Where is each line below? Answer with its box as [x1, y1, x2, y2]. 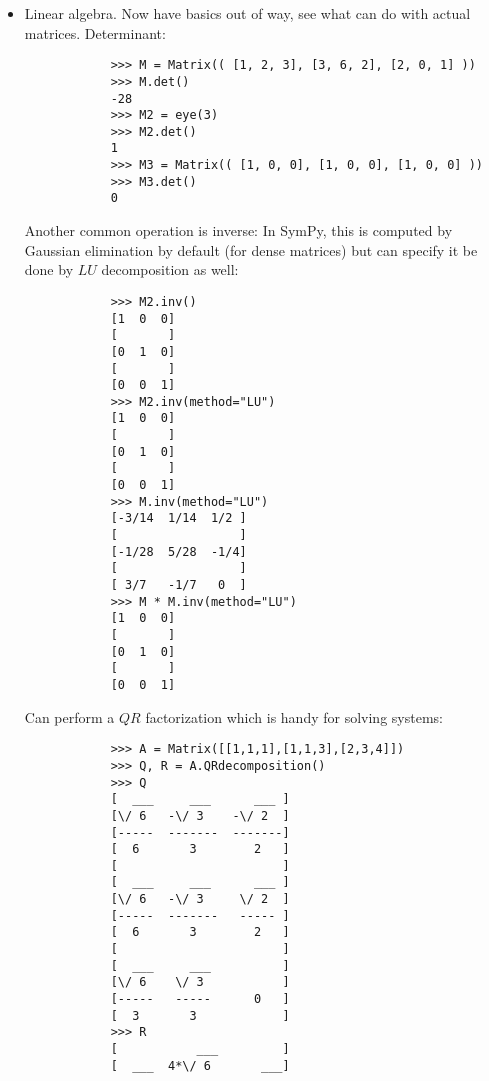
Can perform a [24, 706, 115, 727]
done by [24, 259, 74, 280]
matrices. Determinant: [24, 22, 166, 43]
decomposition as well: [101, 259, 239, 280]
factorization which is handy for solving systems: [145, 706, 443, 727]
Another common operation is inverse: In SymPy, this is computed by [24, 220, 453, 241]
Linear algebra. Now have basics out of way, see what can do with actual [24, 3, 471, 23]
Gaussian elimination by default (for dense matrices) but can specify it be [24, 239, 478, 260]
